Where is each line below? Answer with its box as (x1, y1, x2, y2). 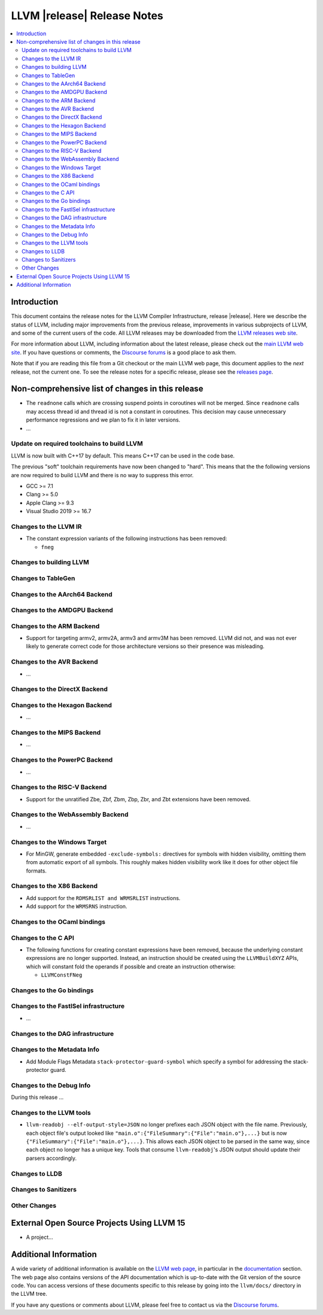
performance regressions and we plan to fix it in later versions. (26, 416, 181, 423)
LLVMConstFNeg (41, 972, 83, 978)
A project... (26, 1234, 53, 1241)
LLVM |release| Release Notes (11, 9, 164, 22)
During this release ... (11, 1093, 64, 1101)
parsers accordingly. (26, 1155, 77, 1162)
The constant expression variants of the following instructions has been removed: (26, 535, 227, 542)
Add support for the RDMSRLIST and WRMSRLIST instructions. (26, 894, 181, 901)
